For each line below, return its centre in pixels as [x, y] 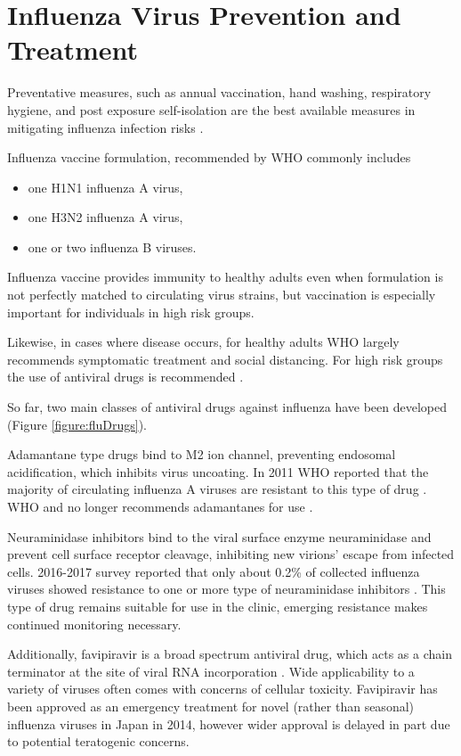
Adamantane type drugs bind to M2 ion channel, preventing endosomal [202, 454]
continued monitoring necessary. [94, 624]
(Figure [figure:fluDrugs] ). [77, 424]
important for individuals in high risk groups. [131, 312]
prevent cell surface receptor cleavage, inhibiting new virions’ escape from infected [231, 554]
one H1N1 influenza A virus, [105, 187]
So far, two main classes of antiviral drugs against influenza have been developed [227, 407]
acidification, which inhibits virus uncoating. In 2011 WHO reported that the [218, 471]
